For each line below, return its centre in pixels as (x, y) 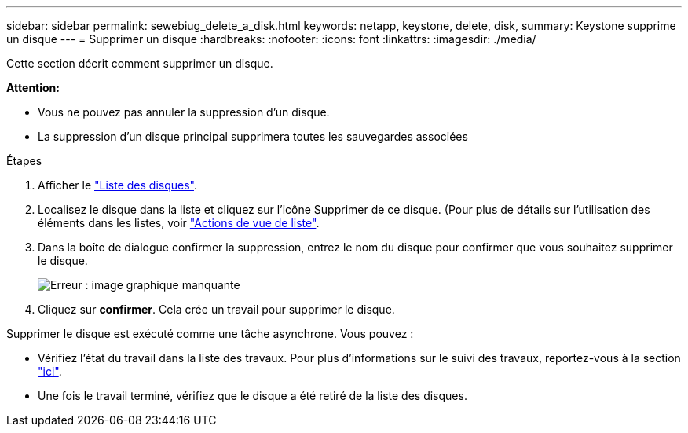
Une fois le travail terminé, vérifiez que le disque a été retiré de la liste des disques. (253, 396)
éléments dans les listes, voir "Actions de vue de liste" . (179, 223)
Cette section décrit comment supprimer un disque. (140, 63)
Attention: (33, 88)
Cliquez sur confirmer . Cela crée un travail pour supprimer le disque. (216, 309)
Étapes (24, 161)
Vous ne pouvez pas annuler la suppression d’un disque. (184, 112)
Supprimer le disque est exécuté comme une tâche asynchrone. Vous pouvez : (210, 334)
